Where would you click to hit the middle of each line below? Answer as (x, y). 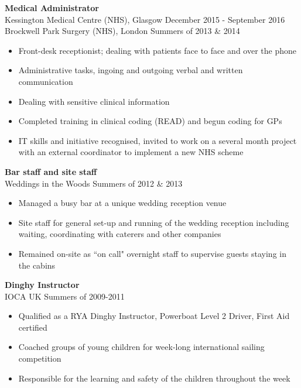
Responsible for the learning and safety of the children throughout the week (154, 378)
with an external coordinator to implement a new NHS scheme (131, 152)
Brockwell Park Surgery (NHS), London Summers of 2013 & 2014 (122, 31)
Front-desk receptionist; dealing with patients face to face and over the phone (158, 50)
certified (33, 327)
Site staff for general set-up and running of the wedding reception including (154, 222)
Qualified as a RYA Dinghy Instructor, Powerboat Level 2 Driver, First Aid (154, 316)
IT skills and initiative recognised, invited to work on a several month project (158, 140)
